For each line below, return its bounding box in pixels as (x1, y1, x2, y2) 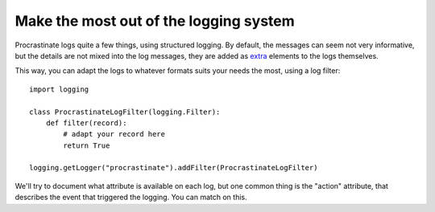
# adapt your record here (63, 129, 165, 139)
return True (63, 141, 110, 150)
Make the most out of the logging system (14, 12, 296, 30)
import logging (29, 84, 89, 94)
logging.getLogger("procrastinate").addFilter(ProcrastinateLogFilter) (29, 163, 318, 173)
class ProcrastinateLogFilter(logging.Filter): (29, 107, 221, 116)
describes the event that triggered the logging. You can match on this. (14, 193, 247, 202)
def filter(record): (45, 118, 127, 128)
